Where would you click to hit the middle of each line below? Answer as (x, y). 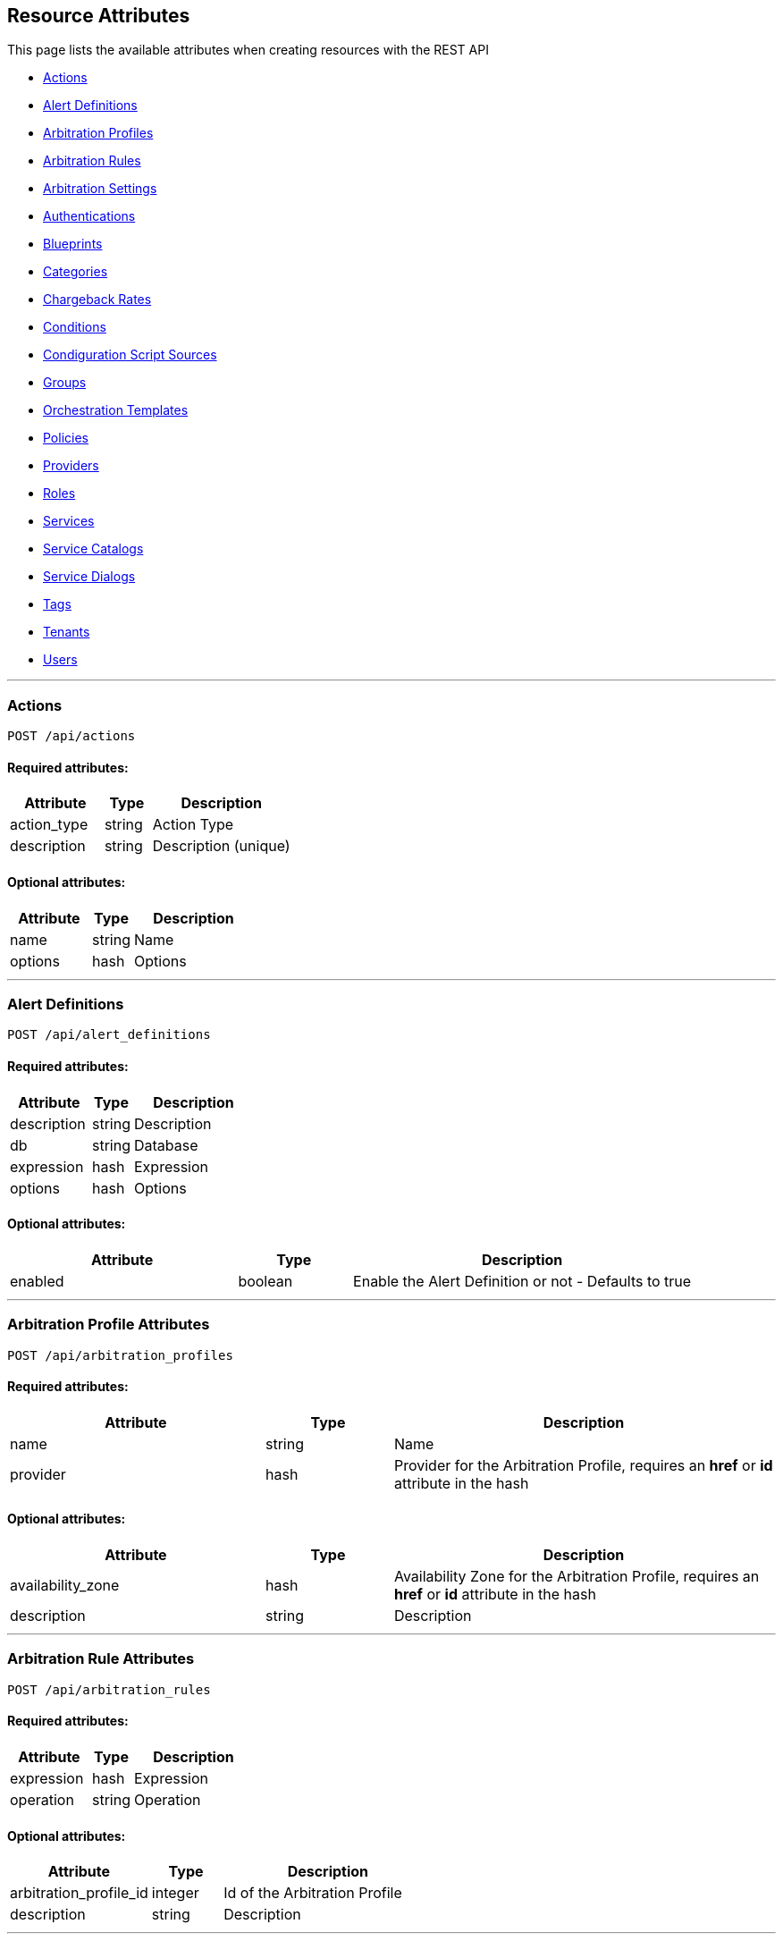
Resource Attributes (99, 16)
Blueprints (73, 244)
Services (69, 521)
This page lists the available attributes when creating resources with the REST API (248, 50)
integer (175, 1893)
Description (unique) (221, 846)
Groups (65, 383)
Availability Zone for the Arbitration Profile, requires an (577, 1576)
